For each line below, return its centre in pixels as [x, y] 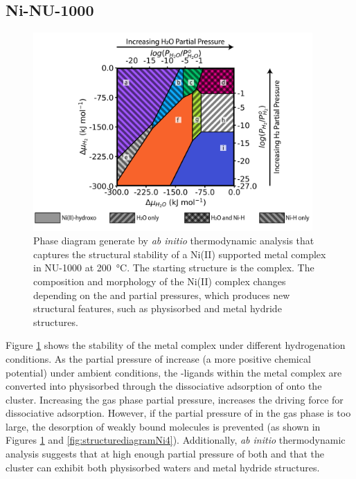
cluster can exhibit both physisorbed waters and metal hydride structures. [163, 467]
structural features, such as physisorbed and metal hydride [158, 308]
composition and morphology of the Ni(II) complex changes [160, 281]
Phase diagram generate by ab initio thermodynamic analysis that [174, 241]
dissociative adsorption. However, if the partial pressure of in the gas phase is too [178, 413]
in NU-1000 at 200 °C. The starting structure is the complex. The [174, 268]
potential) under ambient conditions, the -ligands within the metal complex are [174, 372]
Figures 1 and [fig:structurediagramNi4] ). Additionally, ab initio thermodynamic [176, 440]
